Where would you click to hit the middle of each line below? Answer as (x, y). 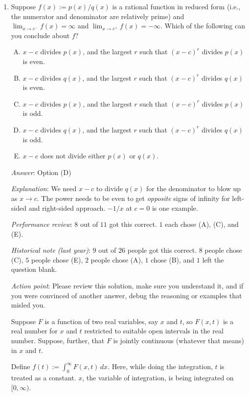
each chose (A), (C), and (202, 224)
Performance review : (42, 224)
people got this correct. (162, 250)
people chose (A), (117, 259)
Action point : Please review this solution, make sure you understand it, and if (127, 286)
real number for (34, 331)
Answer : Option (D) (41, 172)
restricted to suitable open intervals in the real (154, 331)
